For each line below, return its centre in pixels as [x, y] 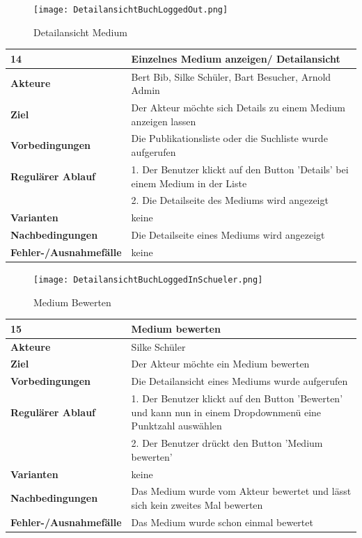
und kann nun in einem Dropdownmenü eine [226, 412]
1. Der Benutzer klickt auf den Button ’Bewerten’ [237, 398]
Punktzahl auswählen [176, 426]
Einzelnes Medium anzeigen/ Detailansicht [236, 58]
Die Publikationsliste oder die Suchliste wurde [229, 138]
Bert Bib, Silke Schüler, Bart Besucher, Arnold [231, 76]
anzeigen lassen [164, 121]
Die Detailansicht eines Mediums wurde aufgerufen [239, 381]
